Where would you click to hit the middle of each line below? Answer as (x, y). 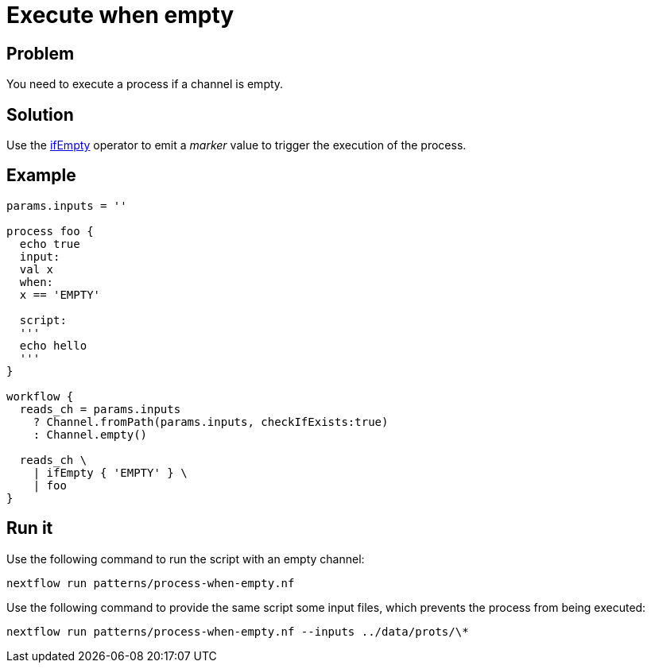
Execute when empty (120, 15)
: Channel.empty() (90, 434)
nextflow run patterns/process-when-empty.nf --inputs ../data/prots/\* (238, 631)
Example (41, 176)
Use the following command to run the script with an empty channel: (186, 559)
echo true (50, 244)
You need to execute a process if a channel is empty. (145, 84)
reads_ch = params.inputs (100, 409)
